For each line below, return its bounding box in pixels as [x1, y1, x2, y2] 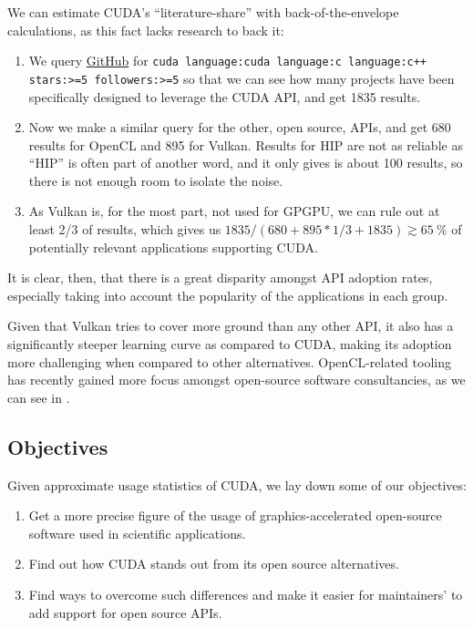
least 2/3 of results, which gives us [28, 220, 221, 239]
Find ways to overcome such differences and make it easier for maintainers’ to [28, 584, 463, 603]
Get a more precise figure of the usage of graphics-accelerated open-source [28, 506, 442, 525]
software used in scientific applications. [28, 523, 246, 542]
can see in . [7, 387, 70, 407]
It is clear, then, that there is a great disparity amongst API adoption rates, [7, 268, 433, 287]
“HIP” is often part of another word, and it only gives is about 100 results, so [28, 153, 463, 172]
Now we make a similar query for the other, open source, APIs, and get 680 [28, 118, 451, 137]
